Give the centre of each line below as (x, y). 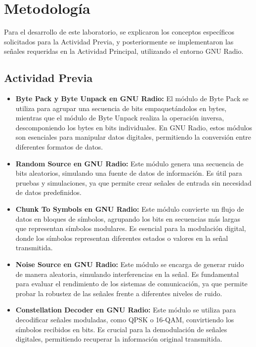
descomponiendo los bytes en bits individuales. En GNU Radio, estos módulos (134, 127)
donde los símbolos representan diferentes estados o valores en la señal (122, 238)
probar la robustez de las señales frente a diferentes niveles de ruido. (119, 293)
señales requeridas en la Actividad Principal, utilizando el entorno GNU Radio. (124, 51)
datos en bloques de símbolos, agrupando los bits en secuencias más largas (128, 218)
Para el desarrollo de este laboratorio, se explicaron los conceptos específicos (119, 32)
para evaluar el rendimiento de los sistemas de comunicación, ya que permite (131, 284)
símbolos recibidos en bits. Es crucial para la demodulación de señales (121, 329)
